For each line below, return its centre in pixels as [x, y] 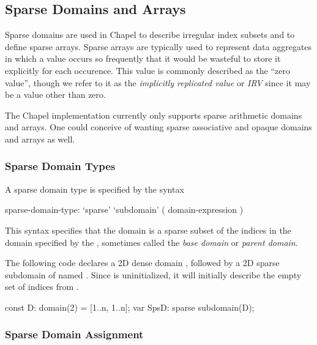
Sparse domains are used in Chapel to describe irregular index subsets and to [150, 35]
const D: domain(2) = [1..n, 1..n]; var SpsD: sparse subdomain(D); [130, 307]
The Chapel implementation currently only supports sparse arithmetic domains [154, 115]
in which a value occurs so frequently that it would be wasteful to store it [143, 58]
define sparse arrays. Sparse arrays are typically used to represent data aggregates [158, 46]
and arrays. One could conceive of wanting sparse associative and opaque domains [158, 127]
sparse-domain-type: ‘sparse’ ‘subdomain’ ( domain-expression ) [124, 210]
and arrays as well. [40, 139]
